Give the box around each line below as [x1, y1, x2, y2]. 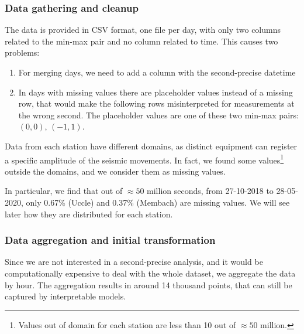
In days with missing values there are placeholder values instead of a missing [18, 86, 293, 98]
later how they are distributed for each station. [5, 207, 173, 220]
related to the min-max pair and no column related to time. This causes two [5, 35, 278, 47]
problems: [5, 46, 40, 59]
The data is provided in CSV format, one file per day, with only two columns [5, 23, 281, 36]
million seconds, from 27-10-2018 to [147, 185, 274, 197]
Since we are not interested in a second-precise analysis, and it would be [5, 255, 263, 268]
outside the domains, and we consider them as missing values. [5, 165, 226, 177]
